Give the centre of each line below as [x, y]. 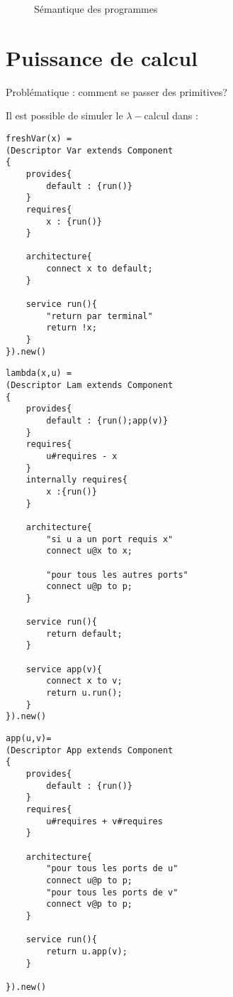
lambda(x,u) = [39, 373]
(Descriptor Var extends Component [90, 150]
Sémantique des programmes [96, 9]
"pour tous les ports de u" [112, 869]
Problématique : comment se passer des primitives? [116, 91]
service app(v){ [64, 669]
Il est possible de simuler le [64, 115]
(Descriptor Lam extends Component [90, 386]
